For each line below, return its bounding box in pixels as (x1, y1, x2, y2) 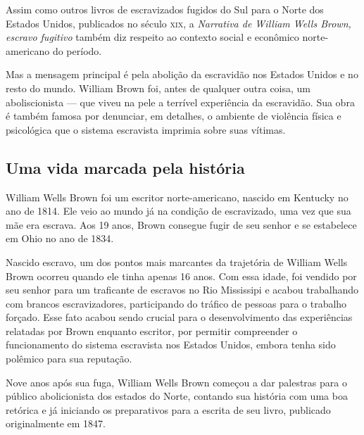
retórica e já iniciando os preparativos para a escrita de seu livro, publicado (6, 402, 331, 417)
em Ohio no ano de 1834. (6, 231, 114, 246)
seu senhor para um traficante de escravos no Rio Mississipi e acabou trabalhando (6, 282, 359, 297)
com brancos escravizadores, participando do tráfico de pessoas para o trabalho (6, 296, 347, 310)
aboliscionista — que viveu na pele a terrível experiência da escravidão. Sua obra (6, 94, 355, 109)
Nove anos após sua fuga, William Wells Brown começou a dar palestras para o (6, 374, 347, 389)
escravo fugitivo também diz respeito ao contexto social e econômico (6, 30, 299, 44)
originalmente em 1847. (6, 416, 106, 431)
